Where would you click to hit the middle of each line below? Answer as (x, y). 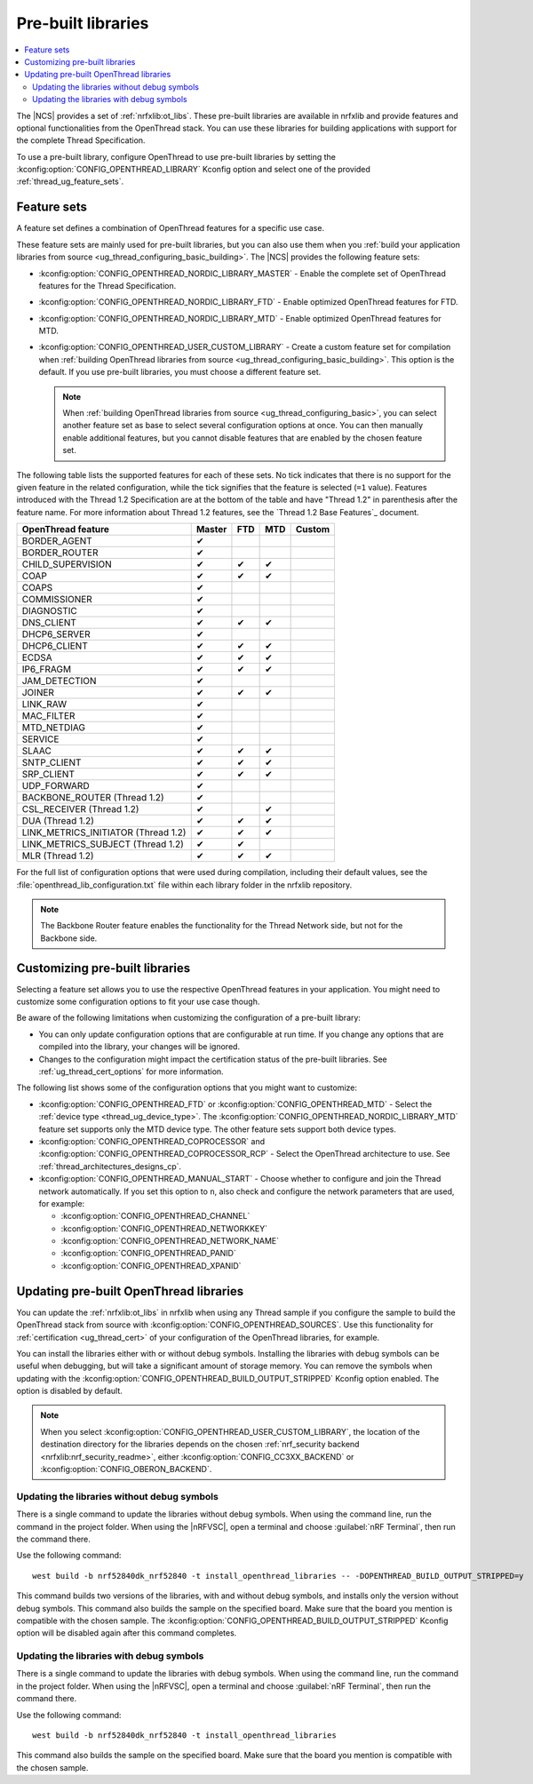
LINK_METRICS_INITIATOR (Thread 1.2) (104, 832)
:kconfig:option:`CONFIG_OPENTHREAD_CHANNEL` (155, 1216)
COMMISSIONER (57, 600)
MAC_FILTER (48, 716)
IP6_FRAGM (46, 669)
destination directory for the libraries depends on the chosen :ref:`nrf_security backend (200, 1445)
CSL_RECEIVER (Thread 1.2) (80, 809)
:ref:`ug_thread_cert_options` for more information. (131, 1071)
